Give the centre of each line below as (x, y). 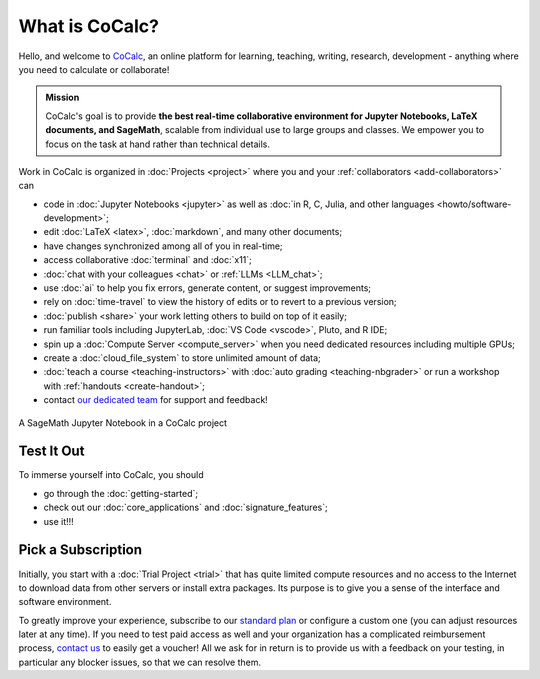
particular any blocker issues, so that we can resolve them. (140, 662)
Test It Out (51, 451)
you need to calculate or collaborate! (94, 69)
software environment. (65, 602)
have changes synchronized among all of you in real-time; (163, 246)
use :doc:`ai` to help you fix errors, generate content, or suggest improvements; (207, 288)
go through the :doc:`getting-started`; (121, 493)
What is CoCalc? (89, 26)
